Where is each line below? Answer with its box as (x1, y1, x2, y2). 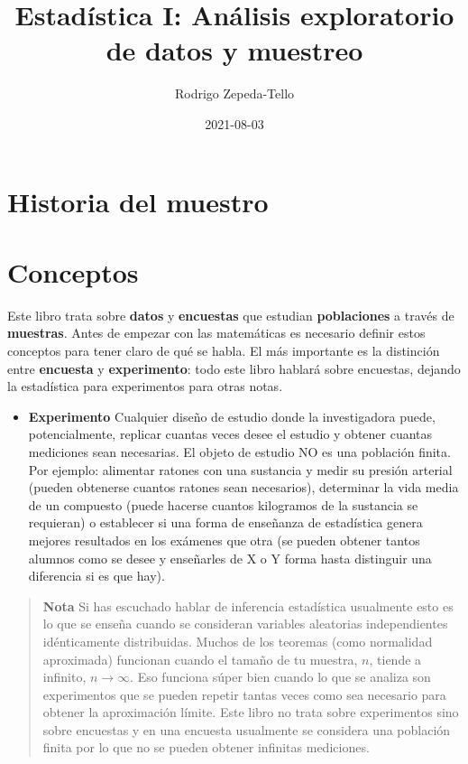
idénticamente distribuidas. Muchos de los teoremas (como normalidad (42, 631, 433, 650)
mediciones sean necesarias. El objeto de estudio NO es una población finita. (28, 442, 451, 461)
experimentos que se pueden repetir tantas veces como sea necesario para (42, 685, 446, 703)
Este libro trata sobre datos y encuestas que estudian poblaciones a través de (7, 305, 454, 324)
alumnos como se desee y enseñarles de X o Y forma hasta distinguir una (28, 548, 432, 567)
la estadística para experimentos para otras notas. (7, 377, 283, 396)
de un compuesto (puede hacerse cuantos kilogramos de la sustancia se (28, 495, 418, 514)
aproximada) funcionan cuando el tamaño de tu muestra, (42, 649, 358, 668)
